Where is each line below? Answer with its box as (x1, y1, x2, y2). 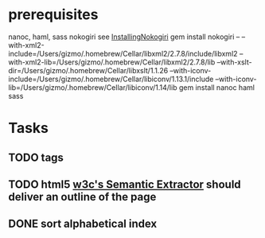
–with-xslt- (216, 57, 252, 67)
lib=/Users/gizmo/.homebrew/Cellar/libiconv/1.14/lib (8, 82, 177, 92)
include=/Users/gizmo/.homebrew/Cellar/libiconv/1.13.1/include (8, 74, 214, 84)
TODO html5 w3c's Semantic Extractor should (8, 178, 241, 191)
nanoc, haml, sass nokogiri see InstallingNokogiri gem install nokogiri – (8, 32, 240, 41)
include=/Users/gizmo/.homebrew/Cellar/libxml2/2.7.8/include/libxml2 (8, 49, 238, 58)
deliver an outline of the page (8, 189, 157, 204)
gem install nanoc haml (178, 82, 255, 92)
